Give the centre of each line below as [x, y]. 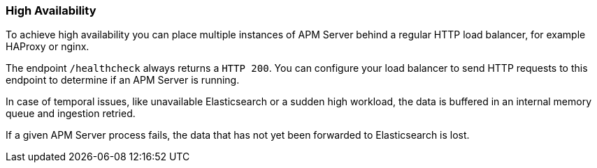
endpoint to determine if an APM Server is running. [123, 80]
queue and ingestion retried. [71, 114]
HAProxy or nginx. [48, 47]
